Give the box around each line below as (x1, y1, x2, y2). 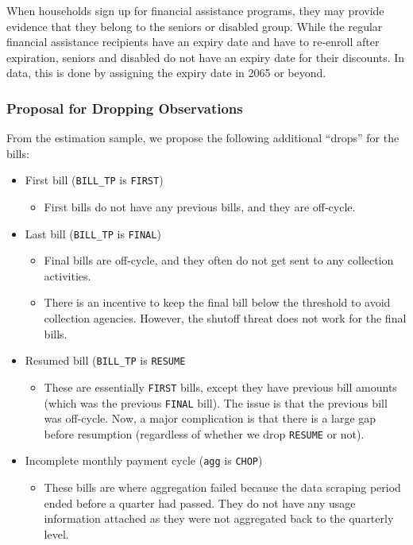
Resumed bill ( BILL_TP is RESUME (25, 352, 186, 369)
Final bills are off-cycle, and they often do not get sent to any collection (44, 252, 394, 269)
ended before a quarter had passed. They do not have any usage (44, 494, 356, 511)
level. (44, 525, 69, 542)
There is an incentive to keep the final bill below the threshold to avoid (44, 294, 391, 311)
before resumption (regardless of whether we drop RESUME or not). (44, 425, 365, 442)
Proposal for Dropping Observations (6, 98, 243, 118)
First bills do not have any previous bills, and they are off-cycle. (44, 199, 356, 215)
